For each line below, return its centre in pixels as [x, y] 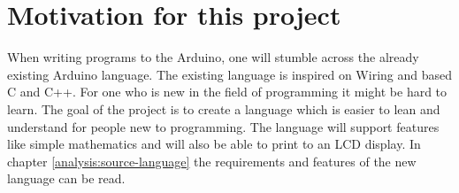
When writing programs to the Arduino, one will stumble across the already [213, 57]
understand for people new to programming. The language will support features [223, 126]
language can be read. [66, 178]
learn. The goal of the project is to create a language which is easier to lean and [224, 108]
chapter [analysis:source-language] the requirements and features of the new [212, 161]
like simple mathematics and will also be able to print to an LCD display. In [214, 144]
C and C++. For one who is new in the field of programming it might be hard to [227, 92]
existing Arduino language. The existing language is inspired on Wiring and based [230, 74]
